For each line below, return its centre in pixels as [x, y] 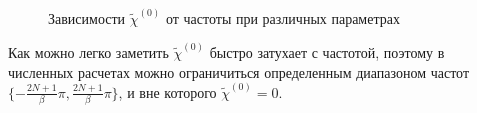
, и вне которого [167, 91]
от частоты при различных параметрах [282, 17]
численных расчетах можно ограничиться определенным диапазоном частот [239, 71]
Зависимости [87, 17]
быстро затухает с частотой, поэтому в [327, 51]
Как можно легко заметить [88, 51]
